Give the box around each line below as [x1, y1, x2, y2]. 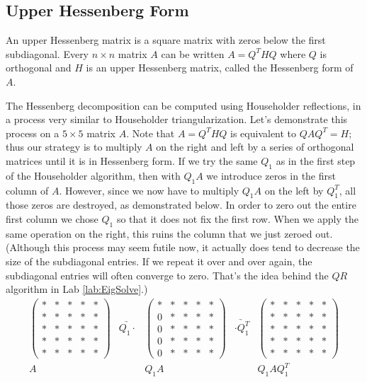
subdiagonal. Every [6, 46, 89, 61]
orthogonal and [6, 60, 72, 75]
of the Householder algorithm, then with [6, 168, 181, 183]
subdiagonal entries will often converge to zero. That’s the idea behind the [6, 267, 329, 282]
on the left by [264, 183, 324, 197]
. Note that [126, 125, 175, 140]
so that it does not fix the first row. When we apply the [116, 211, 358, 226]
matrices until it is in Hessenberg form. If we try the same [6, 153, 258, 168]
